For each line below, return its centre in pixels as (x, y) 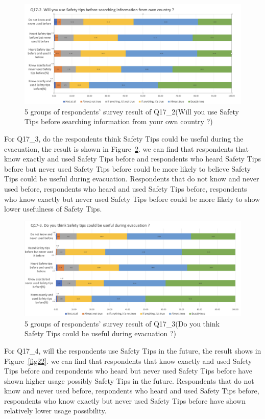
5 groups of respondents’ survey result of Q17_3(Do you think (122, 323)
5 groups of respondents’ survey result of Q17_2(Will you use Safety (132, 111)
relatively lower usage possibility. (55, 411)
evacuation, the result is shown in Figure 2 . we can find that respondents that (127, 148)
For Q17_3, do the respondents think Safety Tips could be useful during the (124, 139)
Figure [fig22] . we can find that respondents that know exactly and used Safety (128, 360)
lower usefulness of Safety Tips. (53, 209)
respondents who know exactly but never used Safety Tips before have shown (125, 400)
